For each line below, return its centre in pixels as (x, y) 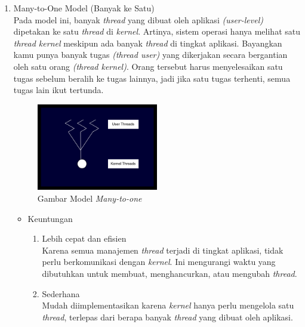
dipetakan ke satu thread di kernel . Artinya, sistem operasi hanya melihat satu (157, 31)
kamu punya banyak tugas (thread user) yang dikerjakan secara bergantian (150, 55)
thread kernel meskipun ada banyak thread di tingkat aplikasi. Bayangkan (148, 43)
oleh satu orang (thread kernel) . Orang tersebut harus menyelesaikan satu (148, 66)
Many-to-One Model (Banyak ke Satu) (84, 8)
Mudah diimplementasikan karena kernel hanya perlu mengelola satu (168, 305)
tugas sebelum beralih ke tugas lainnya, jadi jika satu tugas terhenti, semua (152, 78)
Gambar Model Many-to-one (90, 198)
